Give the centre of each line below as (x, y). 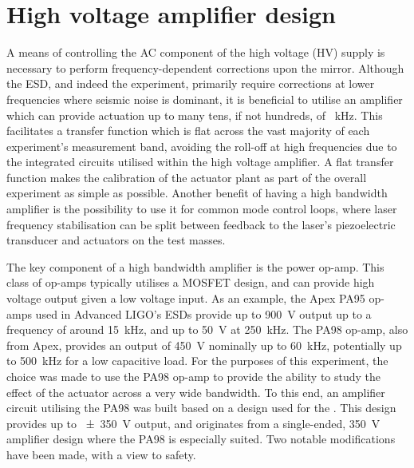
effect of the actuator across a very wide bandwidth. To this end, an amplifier (196, 392)
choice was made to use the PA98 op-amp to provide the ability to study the (194, 376)
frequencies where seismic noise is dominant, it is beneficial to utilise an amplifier (205, 99)
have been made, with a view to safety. (101, 454)
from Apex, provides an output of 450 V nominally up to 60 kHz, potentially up (204, 345)
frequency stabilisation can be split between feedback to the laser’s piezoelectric (201, 224)
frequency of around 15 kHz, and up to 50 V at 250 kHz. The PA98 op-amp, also (207, 329)
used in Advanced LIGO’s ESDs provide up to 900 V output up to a (203, 313)
